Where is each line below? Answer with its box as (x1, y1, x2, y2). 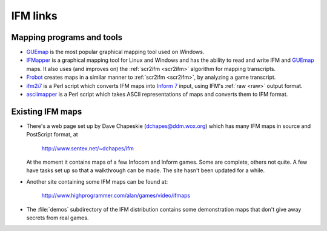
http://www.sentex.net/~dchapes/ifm (41, 144, 134, 152)
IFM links (11, 9, 58, 22)
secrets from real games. (26, 214, 89, 221)
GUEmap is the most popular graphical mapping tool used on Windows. (26, 49, 205, 56)
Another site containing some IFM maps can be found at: (26, 178, 168, 185)
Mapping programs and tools (11, 32, 123, 42)
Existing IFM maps (11, 106, 82, 116)
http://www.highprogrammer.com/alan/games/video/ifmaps (41, 192, 191, 199)
